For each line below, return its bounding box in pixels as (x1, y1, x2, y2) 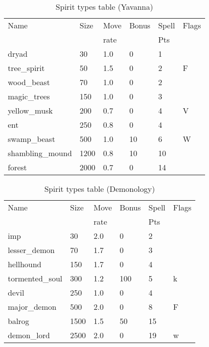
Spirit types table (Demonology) (44, 183, 155, 194)
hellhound (8, 258, 42, 270)
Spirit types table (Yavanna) (55, 1, 153, 12)
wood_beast (8, 76, 50, 88)
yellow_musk (8, 105, 53, 116)
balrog (8, 315, 29, 326)
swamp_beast (8, 133, 55, 144)
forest (8, 162, 27, 173)
